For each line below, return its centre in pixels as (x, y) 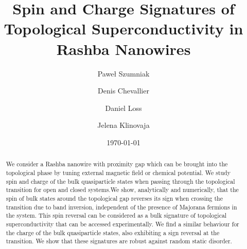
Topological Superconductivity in (123, 28)
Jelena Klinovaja (123, 125)
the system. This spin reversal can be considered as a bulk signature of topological (116, 215)
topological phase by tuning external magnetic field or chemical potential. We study (118, 172)
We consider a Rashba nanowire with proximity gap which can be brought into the (117, 164)
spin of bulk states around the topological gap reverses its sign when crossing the (114, 198)
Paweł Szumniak (123, 73)
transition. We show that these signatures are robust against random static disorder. (119, 241)
